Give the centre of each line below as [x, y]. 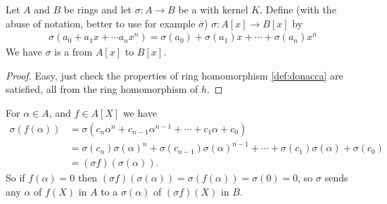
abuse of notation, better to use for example [101, 23]
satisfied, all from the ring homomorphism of [102, 89]
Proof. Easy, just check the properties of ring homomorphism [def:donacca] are [175, 75]
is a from [74, 52]
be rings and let [97, 9]
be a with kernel [213, 9]
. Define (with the [298, 9]
